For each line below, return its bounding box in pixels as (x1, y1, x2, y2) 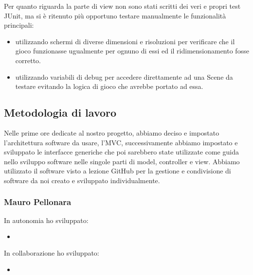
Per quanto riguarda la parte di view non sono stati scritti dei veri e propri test (4, 1, 241, 11)
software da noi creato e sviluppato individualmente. (4, 175, 160, 185)
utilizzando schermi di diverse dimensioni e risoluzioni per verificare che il (15, 36, 235, 46)
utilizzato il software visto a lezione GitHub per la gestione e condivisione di (4, 166, 231, 176)
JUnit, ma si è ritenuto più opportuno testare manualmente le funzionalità (4, 10, 226, 20)
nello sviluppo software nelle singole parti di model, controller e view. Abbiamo (4, 156, 240, 166)
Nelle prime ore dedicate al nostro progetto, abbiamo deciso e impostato (4, 127, 219, 137)
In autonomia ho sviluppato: (4, 215, 89, 225)
